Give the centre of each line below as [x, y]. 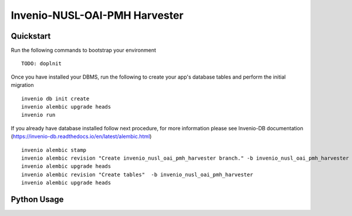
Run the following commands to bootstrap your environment [84, 50]
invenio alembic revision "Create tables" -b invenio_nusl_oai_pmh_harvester [137, 174]
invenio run [38, 115]
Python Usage [37, 199]
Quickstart [31, 36]
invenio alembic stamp [54, 150]
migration [23, 85]
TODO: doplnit [41, 64]
